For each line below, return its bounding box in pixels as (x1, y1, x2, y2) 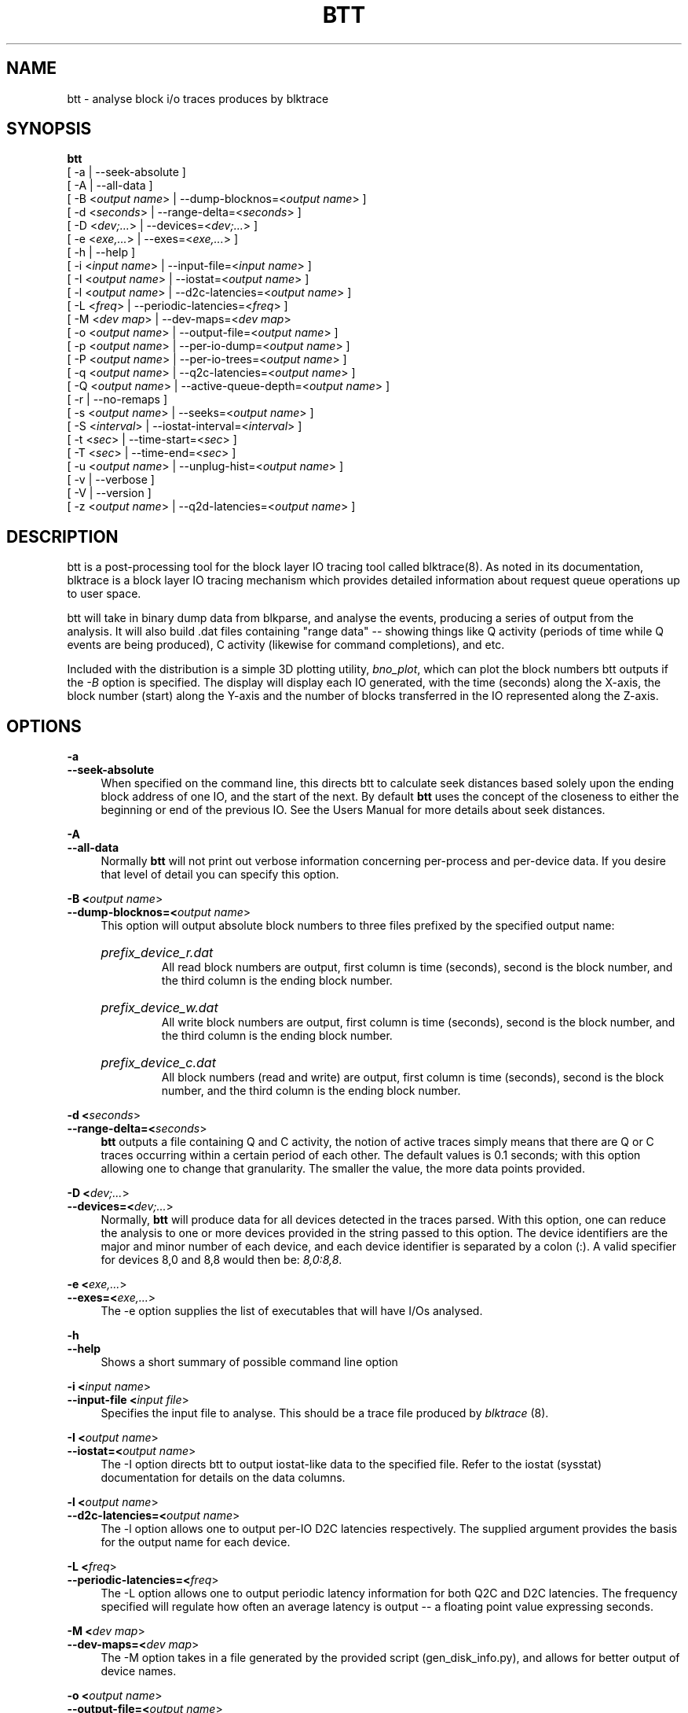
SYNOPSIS (6, 119, 92, 139)
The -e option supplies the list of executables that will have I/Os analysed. (101, 1304, 483, 1318)
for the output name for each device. (101, 1535, 291, 1549)
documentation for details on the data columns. (101, 1471, 346, 1485)
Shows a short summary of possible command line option (101, 1355, 398, 1369)
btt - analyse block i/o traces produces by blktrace (67, 91, 329, 105)
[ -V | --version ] (67, 486, 152, 500)
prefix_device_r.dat (101, 945, 214, 961)
